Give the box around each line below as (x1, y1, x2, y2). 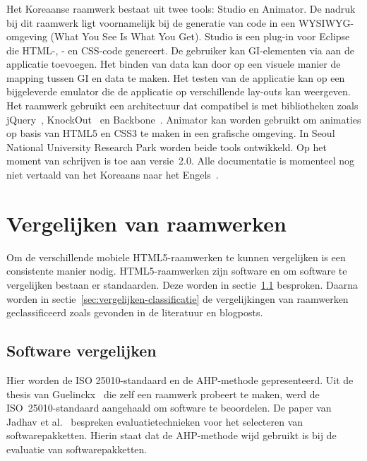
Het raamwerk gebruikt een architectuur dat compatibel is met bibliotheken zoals (6, 98, 359, 113)
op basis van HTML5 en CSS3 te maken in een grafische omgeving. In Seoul (6, 126, 335, 140)
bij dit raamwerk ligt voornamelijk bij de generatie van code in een (6, 15, 296, 30)
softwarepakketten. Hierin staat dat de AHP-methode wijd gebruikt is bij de (6, 428, 337, 443)
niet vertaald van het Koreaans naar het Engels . (6, 167, 219, 182)
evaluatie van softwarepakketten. (6, 441, 148, 456)
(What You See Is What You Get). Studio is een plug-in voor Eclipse (50, 29, 350, 44)
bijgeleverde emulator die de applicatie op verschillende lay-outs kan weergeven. (6, 84, 351, 99)
